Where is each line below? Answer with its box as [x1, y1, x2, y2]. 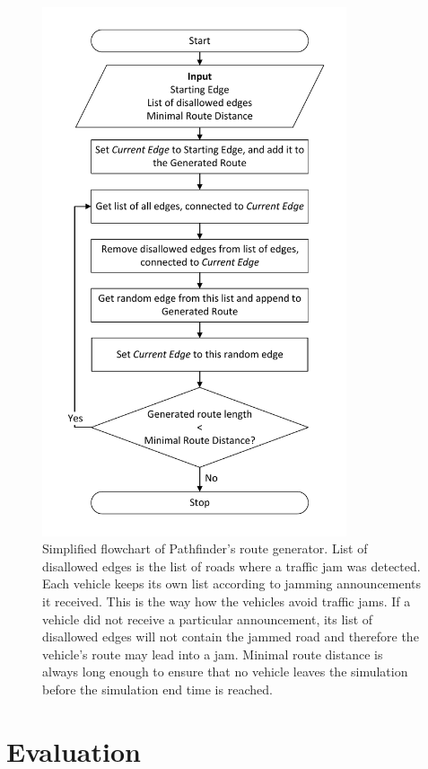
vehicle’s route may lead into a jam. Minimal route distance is [42, 644, 383, 663]
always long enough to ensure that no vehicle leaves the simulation [42, 662, 408, 681]
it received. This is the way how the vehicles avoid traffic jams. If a [42, 592, 411, 611]
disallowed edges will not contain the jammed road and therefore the [42, 627, 419, 646]
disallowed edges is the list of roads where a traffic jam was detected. [42, 556, 421, 575]
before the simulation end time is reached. [42, 680, 273, 699]
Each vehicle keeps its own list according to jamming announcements [42, 574, 422, 593]
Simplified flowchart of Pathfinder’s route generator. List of [42, 539, 368, 558]
